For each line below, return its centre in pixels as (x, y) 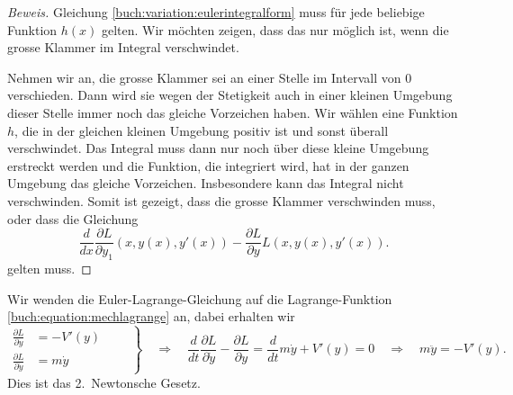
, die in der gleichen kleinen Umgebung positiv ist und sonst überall (202, 130)
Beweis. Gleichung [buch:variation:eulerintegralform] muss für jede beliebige (216, 12)
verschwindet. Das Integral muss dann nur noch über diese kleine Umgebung (218, 148)
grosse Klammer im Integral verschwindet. (123, 47)
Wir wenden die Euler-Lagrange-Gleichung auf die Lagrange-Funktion (200, 298)
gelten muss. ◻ (49, 268)
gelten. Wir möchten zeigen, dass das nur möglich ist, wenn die (275, 29)
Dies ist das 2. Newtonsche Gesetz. (104, 382)
